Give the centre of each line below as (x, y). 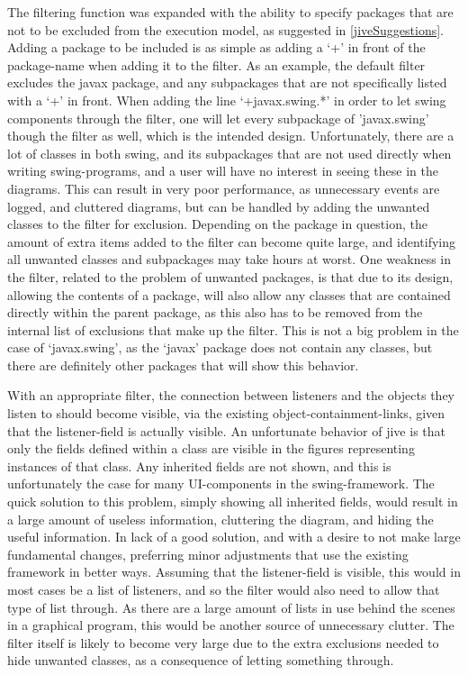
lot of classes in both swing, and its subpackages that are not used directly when (229, 153)
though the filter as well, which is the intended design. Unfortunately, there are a (231, 136)
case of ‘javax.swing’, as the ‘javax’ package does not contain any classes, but (220, 347)
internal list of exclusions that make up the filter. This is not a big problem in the (233, 329)
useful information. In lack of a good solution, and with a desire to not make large (234, 537)
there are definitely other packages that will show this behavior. (183, 365)
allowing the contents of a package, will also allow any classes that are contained (229, 294)
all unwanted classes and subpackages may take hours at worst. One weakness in (229, 259)
